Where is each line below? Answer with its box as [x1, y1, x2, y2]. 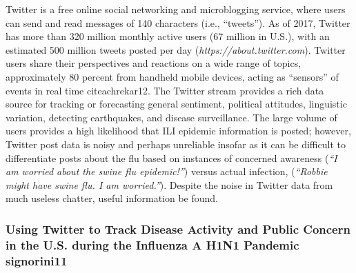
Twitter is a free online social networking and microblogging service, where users [6, 2, 346, 16]
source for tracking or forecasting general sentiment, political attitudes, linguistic [6, 97, 347, 111]
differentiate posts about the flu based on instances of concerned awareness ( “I [6, 150, 337, 165]
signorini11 [6, 252, 68, 269]
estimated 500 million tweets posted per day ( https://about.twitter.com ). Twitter [6, 42, 346, 57]
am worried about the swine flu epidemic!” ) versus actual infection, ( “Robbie [6, 164, 328, 179]
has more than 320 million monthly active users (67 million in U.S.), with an [6, 29, 330, 43]
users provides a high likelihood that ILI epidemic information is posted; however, [6, 123, 351, 138]
